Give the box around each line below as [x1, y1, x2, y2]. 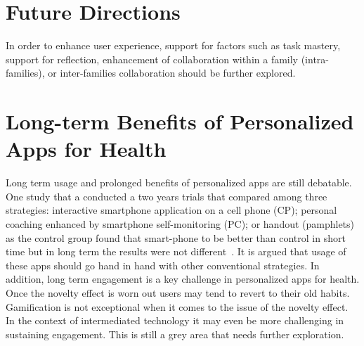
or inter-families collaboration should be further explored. [48, 65, 296, 80]
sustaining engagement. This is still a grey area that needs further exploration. [6, 326, 344, 341]
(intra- [301, 51, 329, 66]
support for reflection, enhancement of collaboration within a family [6, 51, 299, 66]
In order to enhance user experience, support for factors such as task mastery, [6, 38, 341, 53]
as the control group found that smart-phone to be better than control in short [6, 230, 346, 245]
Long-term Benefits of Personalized [6, 107, 354, 136]
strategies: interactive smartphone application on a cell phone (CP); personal [6, 203, 337, 217]
